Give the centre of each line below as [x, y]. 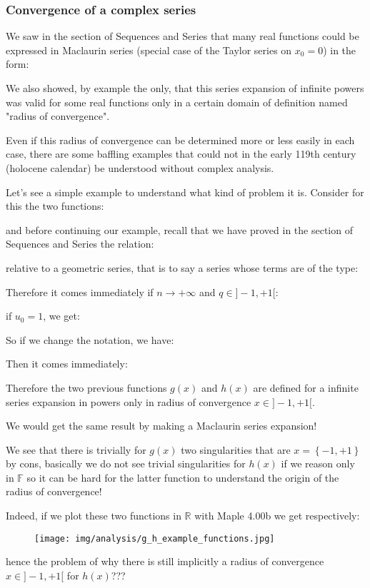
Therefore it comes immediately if [80, 292]
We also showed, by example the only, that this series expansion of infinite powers [185, 88]
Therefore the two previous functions [86, 387]
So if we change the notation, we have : [90, 339]
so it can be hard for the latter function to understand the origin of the [183, 477]
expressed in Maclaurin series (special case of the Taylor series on [149, 50]
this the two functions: [55, 206]
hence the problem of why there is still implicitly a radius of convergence [165, 561]
